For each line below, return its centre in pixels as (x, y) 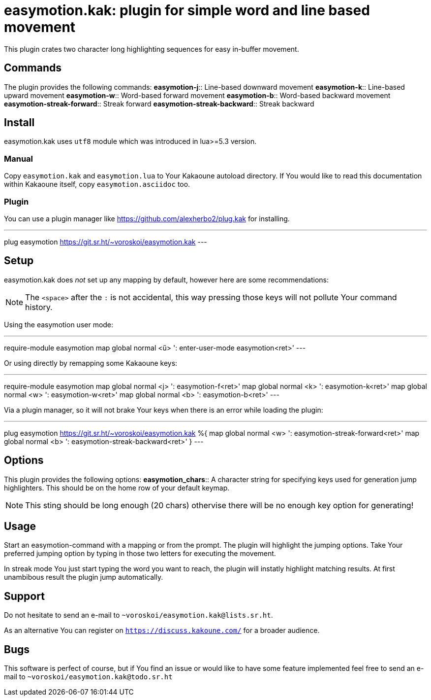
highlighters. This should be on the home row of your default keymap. (117, 488)
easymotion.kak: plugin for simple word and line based (187, 10)
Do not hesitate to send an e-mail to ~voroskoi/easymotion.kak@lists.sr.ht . (139, 615)
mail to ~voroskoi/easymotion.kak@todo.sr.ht (88, 677)
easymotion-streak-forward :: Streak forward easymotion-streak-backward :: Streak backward (159, 104)
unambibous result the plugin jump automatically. (84, 577)
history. (39, 307)
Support (24, 596)
